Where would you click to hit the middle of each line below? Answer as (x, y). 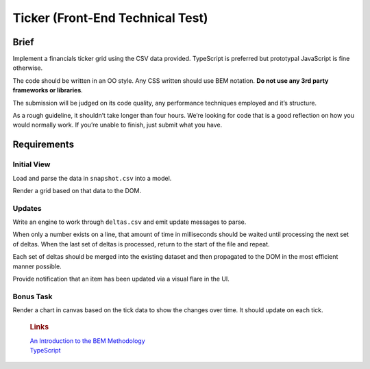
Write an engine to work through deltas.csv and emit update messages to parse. (129, 222)
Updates (27, 208)
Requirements (44, 145)
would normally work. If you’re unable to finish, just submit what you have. (118, 125)
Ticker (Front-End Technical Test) (110, 18)
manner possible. (37, 266)
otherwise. (28, 68)
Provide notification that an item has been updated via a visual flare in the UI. (121, 279)
